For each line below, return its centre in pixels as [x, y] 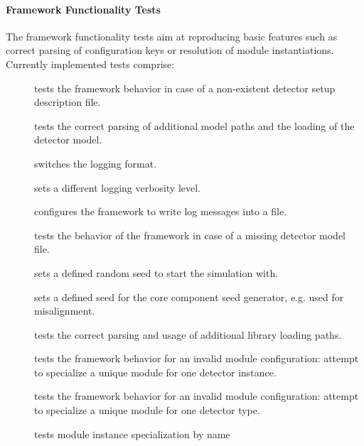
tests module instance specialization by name [132, 434]
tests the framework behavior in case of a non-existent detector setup [185, 88]
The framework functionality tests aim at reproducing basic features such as [172, 36]
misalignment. [65, 311]
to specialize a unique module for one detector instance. [155, 372]
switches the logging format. [96, 163]
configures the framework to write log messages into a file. [161, 211]
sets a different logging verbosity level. [118, 187]
